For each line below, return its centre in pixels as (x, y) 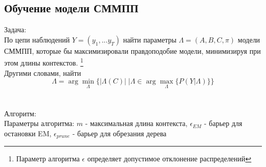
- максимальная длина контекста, (136, 123)
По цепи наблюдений (37, 39)
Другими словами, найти (43, 72)
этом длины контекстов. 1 (44, 62)
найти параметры (150, 39)
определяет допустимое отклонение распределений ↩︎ (169, 159)
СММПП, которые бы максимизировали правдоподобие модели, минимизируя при (132, 50)
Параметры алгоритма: (39, 123)
